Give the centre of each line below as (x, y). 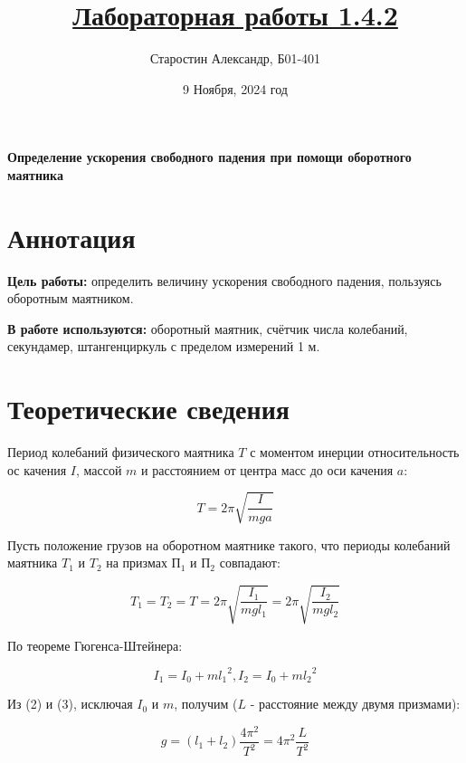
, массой (99, 469)
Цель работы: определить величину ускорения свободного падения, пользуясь (224, 280)
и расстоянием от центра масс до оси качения (267, 469)
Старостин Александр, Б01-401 (235, 58)
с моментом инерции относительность (355, 452)
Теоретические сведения (148, 409)
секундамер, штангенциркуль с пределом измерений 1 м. (164, 346)
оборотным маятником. (71, 298)
